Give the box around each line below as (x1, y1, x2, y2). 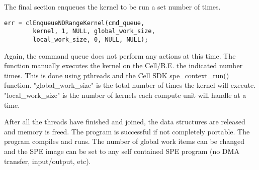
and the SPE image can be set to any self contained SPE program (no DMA (4, 145, 239, 156)
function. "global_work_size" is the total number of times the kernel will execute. (4, 80, 256, 90)
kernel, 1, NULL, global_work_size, (33, 28, 155, 35)
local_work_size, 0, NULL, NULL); (33, 36, 148, 43)
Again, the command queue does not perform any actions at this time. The (4, 50, 236, 61)
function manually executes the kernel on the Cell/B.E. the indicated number (4, 60, 243, 71)
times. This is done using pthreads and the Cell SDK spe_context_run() (4, 70, 229, 80)
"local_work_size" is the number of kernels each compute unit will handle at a (4, 89, 246, 100)
